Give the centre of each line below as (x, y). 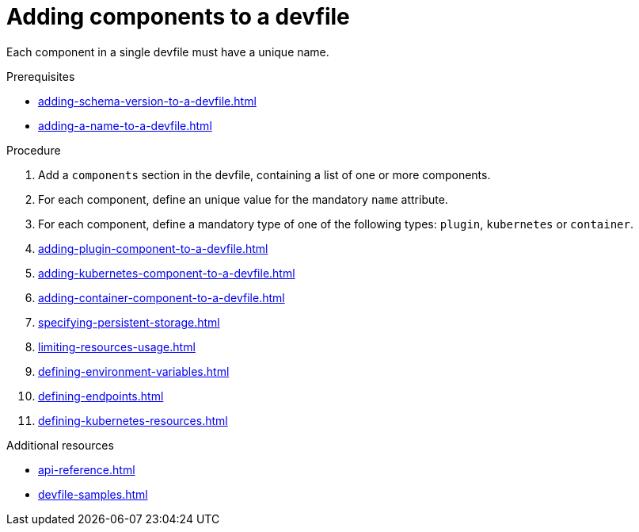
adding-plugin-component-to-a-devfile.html (153, 248)
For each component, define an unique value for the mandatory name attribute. (243, 199)
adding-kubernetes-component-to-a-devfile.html (167, 273)
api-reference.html (87, 469)
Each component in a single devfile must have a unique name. (168, 52)
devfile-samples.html (93, 494)
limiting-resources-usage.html (117, 346)
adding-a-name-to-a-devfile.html (125, 125)
